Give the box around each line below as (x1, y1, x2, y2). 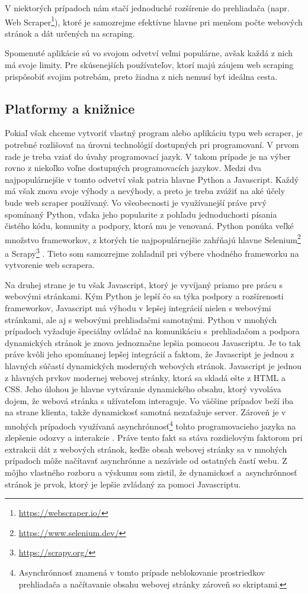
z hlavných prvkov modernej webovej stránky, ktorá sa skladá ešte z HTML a (5, 371, 285, 383)
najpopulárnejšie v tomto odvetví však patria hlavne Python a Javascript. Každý (5, 173, 299, 185)
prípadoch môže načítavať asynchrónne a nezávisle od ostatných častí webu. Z (5, 454, 287, 467)
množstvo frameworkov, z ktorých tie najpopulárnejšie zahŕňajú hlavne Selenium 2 (5, 231, 301, 246)
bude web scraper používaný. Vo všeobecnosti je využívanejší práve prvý (5, 196, 267, 208)
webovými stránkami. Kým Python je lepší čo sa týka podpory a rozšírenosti (5, 290, 284, 302)
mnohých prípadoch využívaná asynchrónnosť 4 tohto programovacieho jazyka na (5, 418, 296, 432)
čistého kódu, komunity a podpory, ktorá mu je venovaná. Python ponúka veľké (5, 219, 294, 232)
